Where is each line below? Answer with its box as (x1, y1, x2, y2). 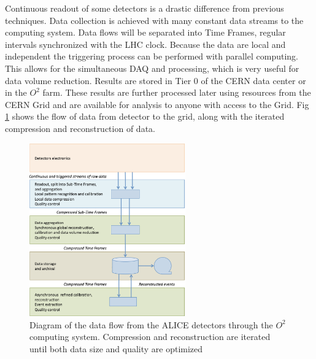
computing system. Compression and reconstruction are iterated (29, 330, 271, 343)
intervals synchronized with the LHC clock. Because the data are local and (5, 37, 286, 50)
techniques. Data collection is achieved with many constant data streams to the (5, 14, 304, 26)
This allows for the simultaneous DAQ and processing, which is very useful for (5, 61, 299, 74)
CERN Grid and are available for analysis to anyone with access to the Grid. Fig (5, 98, 309, 110)
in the (5, 86, 27, 99)
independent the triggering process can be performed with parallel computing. (5, 50, 298, 63)
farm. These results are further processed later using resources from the (42, 86, 311, 99)
